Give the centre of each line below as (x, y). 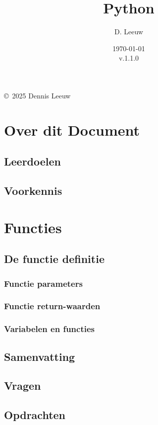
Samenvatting (40, 356)
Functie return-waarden (52, 306)
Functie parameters (43, 283)
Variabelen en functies (49, 329)
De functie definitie (54, 259)
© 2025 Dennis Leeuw (37, 95)
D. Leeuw (129, 32)
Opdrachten (35, 415)
